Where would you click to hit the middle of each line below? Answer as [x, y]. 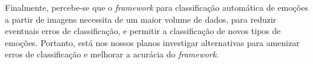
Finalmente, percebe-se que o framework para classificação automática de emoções [156, 7]
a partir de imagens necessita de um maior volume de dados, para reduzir [141, 19]
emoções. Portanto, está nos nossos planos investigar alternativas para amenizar [152, 42]
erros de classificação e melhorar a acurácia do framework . [112, 54]
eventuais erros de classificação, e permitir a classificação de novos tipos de [143, 31]
